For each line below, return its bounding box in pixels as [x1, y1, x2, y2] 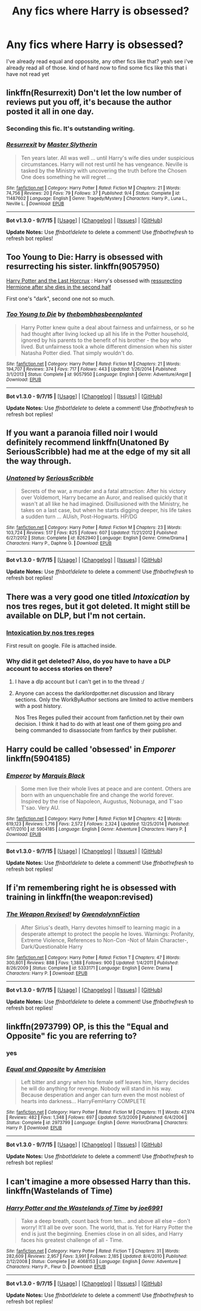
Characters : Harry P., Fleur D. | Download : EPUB [6, 1264, 106, 1270]
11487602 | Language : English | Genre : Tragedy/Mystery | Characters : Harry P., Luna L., [6, 195, 187, 201]
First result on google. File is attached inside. [6, 642, 117, 649]
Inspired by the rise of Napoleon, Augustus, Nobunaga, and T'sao [20, 798, 183, 805]
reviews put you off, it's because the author [6, 97, 172, 107]
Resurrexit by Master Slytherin [6, 141, 98, 149]
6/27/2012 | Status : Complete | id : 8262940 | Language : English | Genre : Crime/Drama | [6, 535, 188, 541]
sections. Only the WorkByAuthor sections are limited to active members [14, 696, 194, 703]
